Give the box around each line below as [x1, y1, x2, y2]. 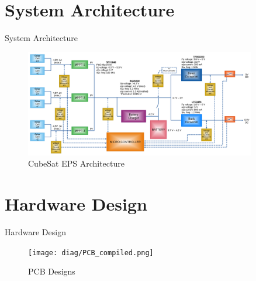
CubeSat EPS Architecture [28, 157, 124, 170]
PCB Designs [28, 265, 75, 277]
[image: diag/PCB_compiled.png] [28, 248, 154, 257]
